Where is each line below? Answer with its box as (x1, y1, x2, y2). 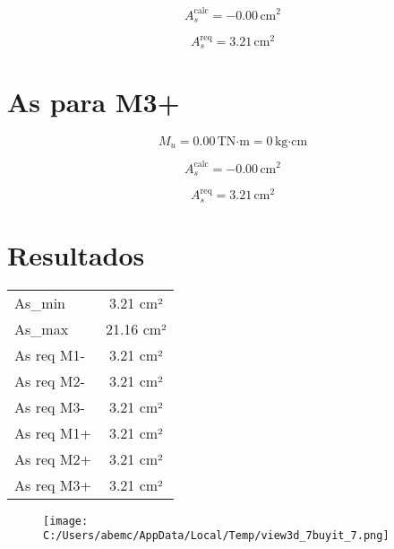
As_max (14, 318, 69, 339)
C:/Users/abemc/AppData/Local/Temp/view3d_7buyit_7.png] (43, 529, 390, 543)
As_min (14, 292, 65, 313)
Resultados (7, 236, 145, 273)
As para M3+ (7, 83, 180, 119)
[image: (43, 514, 89, 527)
